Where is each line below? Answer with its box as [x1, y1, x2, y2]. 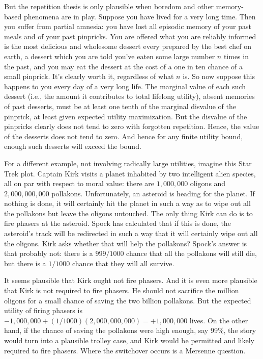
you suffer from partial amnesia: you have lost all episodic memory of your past [4, 21, 251, 32]
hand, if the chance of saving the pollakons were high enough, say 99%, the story [4, 325, 256, 336]
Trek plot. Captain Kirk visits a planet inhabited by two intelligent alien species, [4, 168, 256, 178]
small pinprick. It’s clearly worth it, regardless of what [4, 71, 174, 82]
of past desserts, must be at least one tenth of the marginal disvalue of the [4, 100, 236, 111]
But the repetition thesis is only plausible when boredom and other [4, 1, 214, 11]
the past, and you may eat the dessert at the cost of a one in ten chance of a [4, 61, 243, 71]
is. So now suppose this [183, 71, 255, 82]
